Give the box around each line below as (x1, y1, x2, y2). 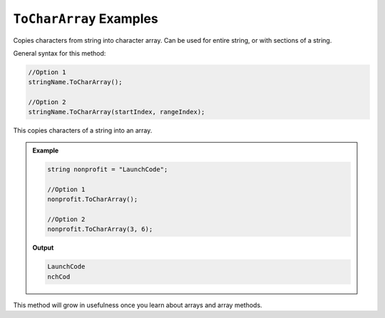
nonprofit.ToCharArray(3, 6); (47, 225, 153, 233)
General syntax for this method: (13, 48, 106, 57)
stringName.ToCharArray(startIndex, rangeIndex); (28, 108, 205, 116)
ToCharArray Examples (13, 11, 158, 26)
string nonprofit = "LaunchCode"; (47, 165, 168, 173)
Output (32, 243, 54, 252)
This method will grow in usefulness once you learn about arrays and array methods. (13, 300, 263, 309)
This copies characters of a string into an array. (13, 126, 153, 135)
